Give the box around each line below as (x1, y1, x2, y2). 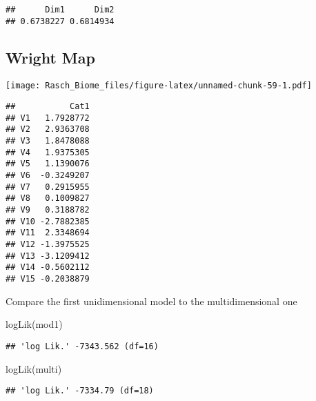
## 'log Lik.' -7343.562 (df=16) (6, 341, 159, 351)
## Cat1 (6, 101, 90, 112)
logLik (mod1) (6, 317, 63, 331)
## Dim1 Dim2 (6, 5, 115, 14)
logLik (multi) (6, 361, 62, 375)
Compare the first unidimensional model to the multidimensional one (6, 293, 297, 308)
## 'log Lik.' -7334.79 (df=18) (6, 386, 154, 396)
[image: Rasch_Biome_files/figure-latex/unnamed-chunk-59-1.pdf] (6, 80, 312, 90)
